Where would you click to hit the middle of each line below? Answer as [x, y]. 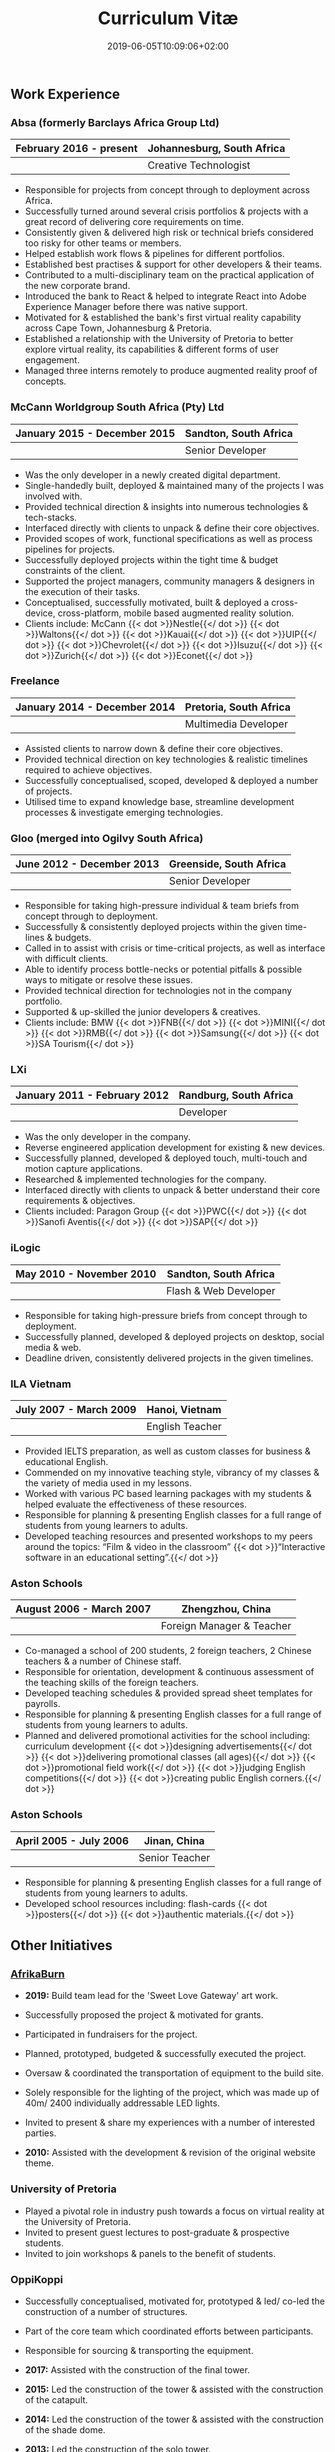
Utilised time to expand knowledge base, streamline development [159, 801]
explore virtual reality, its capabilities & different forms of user [151, 349]
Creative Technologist [199, 165]
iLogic [26, 1248]
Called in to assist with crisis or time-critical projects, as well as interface [175, 948]
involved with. [53, 496]
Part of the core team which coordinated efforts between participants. [169, 2331]
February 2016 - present [76, 149]
